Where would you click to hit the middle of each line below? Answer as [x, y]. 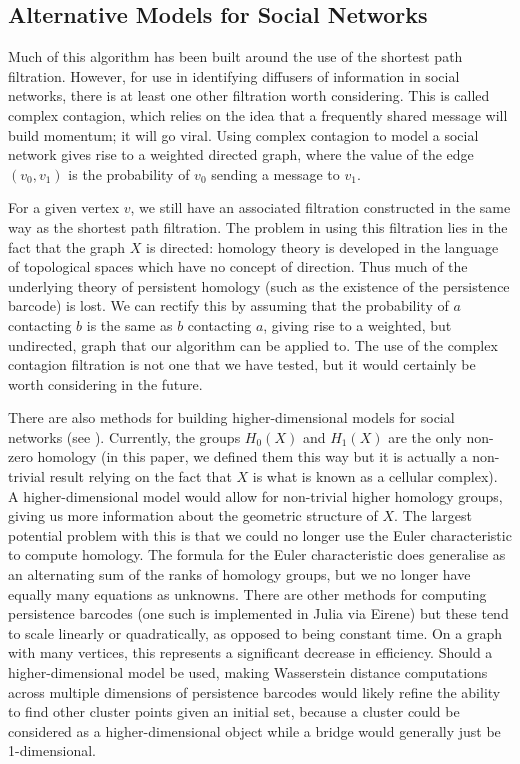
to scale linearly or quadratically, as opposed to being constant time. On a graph [255, 632]
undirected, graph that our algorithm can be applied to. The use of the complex [253, 344]
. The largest [433, 515]
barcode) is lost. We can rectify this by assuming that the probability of [228, 305]
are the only [425, 436]
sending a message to [275, 173]
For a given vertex [64, 207]
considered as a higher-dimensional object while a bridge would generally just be [254, 730]
